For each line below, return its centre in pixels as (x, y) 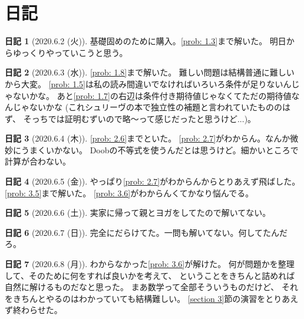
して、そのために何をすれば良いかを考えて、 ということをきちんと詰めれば (150, 275)
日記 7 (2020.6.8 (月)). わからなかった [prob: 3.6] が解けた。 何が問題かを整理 (150, 264)
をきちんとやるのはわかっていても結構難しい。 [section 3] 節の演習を (135, 298)
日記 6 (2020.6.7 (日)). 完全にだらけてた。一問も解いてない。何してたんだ (146, 232)
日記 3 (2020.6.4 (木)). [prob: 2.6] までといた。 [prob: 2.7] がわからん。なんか (148, 138)
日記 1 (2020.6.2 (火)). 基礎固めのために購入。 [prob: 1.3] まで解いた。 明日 (146, 41)
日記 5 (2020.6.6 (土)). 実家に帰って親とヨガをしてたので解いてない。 (138, 213)
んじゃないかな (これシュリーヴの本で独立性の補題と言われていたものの (143, 107)
